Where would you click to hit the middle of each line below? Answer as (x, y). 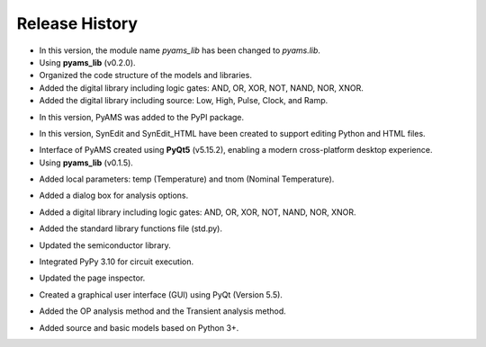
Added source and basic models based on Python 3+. (139, 327)
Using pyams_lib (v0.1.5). (86, 163)
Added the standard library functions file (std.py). (130, 228)
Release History (77, 23)
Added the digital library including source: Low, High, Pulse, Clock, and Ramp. (184, 101)
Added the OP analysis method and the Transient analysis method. (163, 311)
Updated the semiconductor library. (105, 245)
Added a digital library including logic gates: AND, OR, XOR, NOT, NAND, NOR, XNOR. (198, 212)
